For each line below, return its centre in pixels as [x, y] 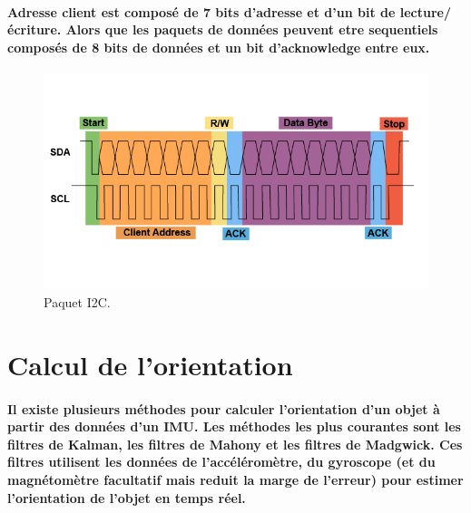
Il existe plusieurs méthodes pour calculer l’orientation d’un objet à [224, 408]
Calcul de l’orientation [150, 364]
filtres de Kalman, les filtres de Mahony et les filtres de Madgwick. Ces [235, 444]
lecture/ [426, 11]
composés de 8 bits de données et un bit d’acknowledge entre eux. [219, 47]
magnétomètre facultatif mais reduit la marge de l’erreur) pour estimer [235, 480]
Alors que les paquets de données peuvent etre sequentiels [252, 29]
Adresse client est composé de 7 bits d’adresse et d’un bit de [201, 11]
